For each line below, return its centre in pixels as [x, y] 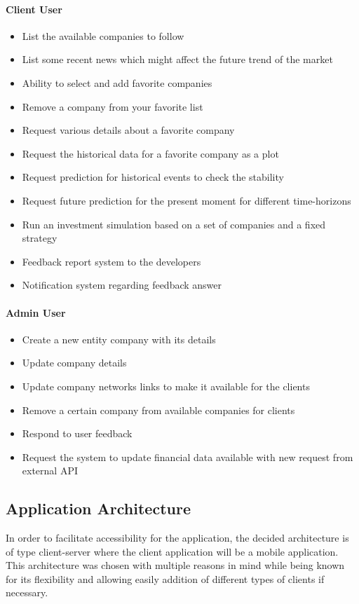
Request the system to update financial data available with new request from [188, 457]
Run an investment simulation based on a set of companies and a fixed [174, 224]
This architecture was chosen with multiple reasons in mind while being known [175, 565]
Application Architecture [98, 508]
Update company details [74, 363]
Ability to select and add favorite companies [117, 82]
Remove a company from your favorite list [113, 106]
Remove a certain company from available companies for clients [158, 410]
